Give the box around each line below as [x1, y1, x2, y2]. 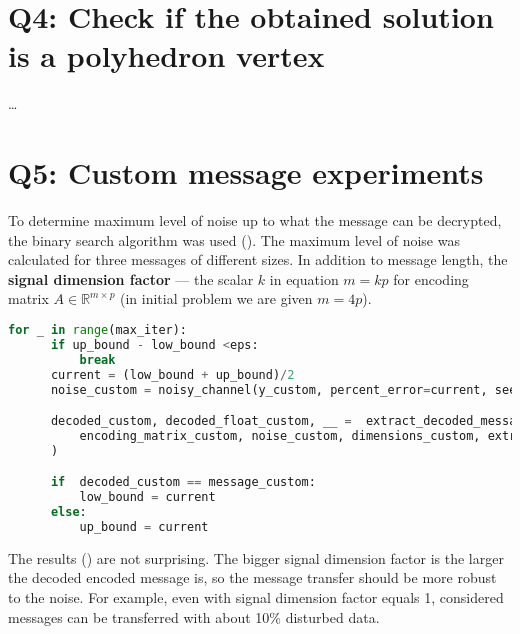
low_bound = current [79, 490, 216, 505]
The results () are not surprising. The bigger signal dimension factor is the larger [8, 547, 504, 568]
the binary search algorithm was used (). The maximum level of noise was [8, 229, 460, 250]
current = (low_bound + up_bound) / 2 [50, 367, 295, 382]
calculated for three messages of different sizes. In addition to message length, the [8, 249, 508, 270]
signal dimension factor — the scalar [8, 268, 254, 289]
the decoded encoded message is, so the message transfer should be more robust [8, 567, 497, 588]
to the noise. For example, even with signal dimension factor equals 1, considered [8, 587, 504, 607]
